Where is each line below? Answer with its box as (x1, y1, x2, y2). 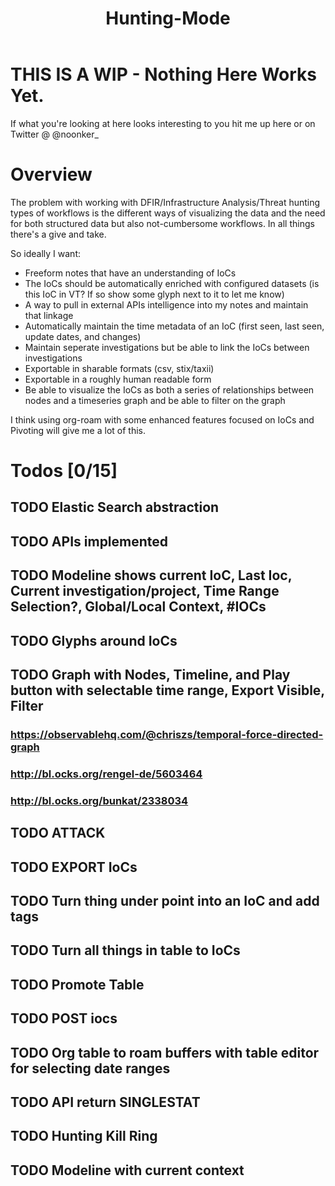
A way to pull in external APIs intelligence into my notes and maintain (24, 298, 309, 311)
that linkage (24, 309, 74, 321)
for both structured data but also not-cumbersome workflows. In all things (10, 217, 315, 229)
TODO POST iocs (10, 1010, 118, 1027)
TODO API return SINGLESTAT (10, 1093, 201, 1111)
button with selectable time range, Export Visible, (10, 682, 325, 699)
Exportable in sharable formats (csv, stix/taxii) (24, 362, 215, 374)
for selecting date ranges (10, 1060, 171, 1077)
